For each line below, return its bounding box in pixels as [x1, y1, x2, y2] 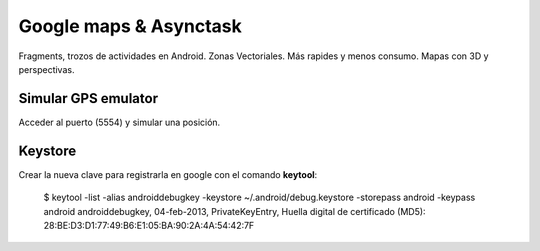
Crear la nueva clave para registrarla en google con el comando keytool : [18, 168, 318, 180]
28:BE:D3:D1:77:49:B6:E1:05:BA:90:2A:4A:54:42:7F [43, 219, 255, 231]
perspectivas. [18, 63, 75, 75]
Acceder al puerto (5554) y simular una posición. [18, 116, 221, 128]
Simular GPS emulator [18, 90, 159, 107]
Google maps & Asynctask [18, 15, 242, 37]
